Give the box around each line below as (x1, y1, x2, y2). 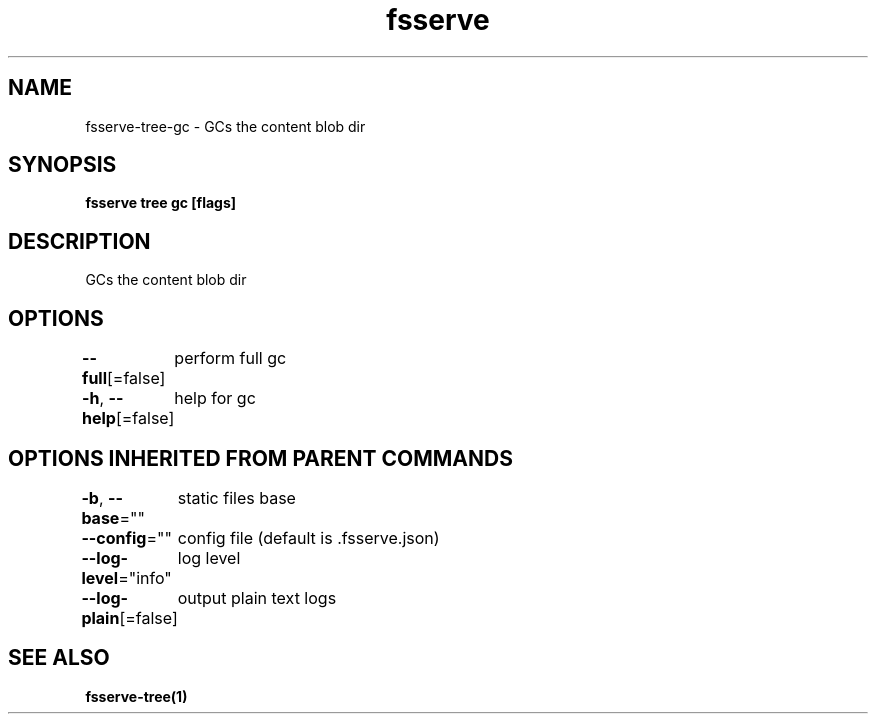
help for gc (174, 388, 256, 409)
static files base (177, 487, 296, 508)
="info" (118, 567, 172, 588)
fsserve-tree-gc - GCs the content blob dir (85, 117, 366, 135)
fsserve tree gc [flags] (85, 194, 237, 212)
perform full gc (174, 348, 287, 369)
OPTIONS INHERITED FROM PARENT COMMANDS (8, 445, 513, 471)
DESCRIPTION (8, 228, 151, 254)
